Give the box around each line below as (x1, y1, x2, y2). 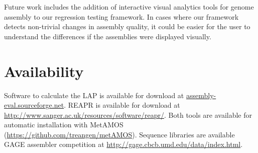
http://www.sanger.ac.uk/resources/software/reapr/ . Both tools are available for (4, 109, 252, 120)
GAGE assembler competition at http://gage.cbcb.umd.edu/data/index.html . (4, 139, 243, 149)
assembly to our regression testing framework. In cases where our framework (4, 11, 239, 22)
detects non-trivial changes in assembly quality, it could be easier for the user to (4, 21, 250, 32)
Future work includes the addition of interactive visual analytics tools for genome (4, 2, 254, 12)
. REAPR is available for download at (64, 100, 180, 110)
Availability (4, 60, 84, 81)
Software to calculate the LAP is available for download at (4, 90, 184, 100)
